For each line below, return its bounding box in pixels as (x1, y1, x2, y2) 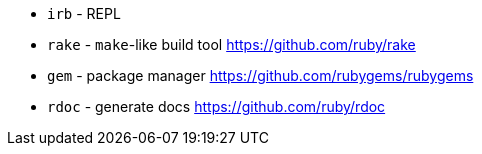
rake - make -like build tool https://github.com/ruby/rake (47, 36, 416, 53)
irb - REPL (47, 5, 121, 22)
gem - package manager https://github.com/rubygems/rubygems (47, 67, 474, 84)
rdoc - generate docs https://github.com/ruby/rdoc (47, 98, 386, 115)
